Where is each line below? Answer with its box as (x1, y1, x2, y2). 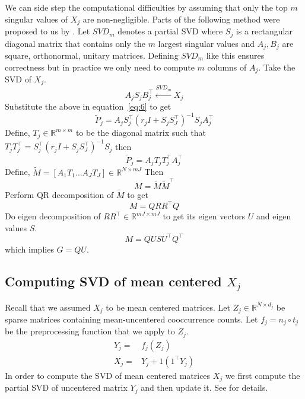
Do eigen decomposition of (5, 210, 101, 222)
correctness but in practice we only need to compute (5, 60, 195, 73)
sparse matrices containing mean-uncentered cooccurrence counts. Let (5, 312, 258, 325)
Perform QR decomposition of (5, 189, 114, 201)
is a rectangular (236, 25, 293, 37)
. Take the (258, 60, 296, 73)
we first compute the (225, 369, 300, 381)
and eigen (256, 210, 291, 222)
